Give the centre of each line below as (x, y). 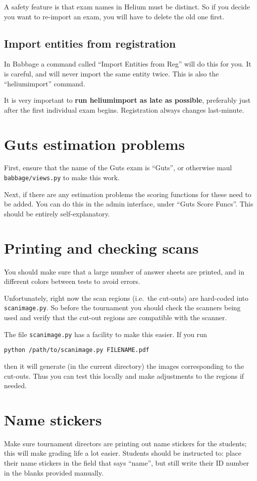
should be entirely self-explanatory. (57, 213)
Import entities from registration (90, 43)
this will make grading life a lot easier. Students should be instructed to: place (123, 453)
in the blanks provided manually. (54, 472)
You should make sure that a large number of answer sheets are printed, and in (124, 271)
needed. (15, 385)
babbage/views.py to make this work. (62, 177)
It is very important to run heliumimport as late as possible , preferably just (127, 100)
